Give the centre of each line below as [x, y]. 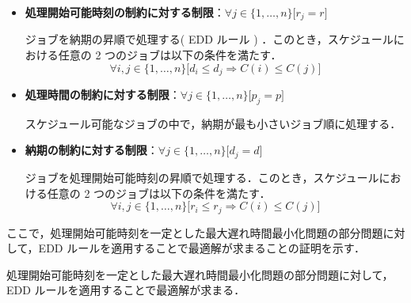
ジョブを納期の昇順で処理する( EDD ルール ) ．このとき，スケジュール [209, 39]
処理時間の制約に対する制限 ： [103, 95]
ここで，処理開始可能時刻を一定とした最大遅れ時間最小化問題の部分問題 [195, 232]
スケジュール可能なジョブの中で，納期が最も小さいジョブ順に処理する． [213, 123]
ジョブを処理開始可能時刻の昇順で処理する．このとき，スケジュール [202, 177]
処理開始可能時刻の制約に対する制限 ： [125, 12]
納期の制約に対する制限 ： [91, 150]
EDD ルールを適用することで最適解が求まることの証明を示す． [202, 248]
